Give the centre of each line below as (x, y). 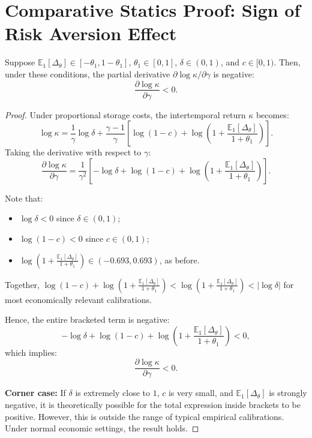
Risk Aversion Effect (91, 33)
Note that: (24, 198)
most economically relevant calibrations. (78, 299)
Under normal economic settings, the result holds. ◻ (102, 428)
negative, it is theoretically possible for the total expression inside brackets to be (153, 404)
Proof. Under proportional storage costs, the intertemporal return (125, 114)
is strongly (288, 393)
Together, (22, 284)
